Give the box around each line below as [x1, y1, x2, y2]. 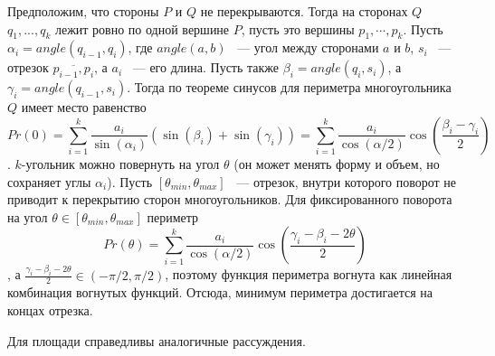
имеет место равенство [21, 98, 147, 117]
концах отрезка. [7, 301, 93, 320]
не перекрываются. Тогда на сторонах [200, 2, 408, 20]
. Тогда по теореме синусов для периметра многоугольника [127, 78, 452, 97]
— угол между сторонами [237, 38, 379, 57]
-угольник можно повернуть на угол [21, 154, 220, 173]
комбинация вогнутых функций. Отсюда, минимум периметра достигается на [7, 283, 433, 302]
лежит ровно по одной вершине [54, 19, 230, 38]
